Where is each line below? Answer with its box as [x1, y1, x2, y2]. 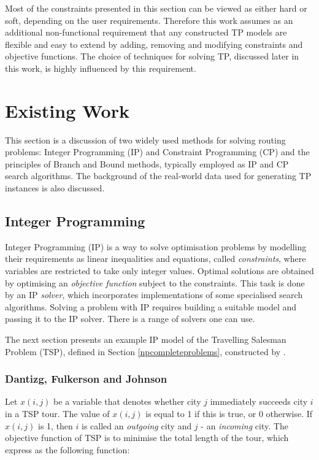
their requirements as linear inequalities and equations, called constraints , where [5, 252, 306, 265]
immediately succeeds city [210, 395, 308, 408]
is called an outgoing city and [82, 419, 192, 432]
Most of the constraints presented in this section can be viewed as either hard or [5, 2, 307, 14]
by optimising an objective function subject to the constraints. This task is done [5, 276, 305, 289]
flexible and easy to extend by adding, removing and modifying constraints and [5, 37, 303, 50]
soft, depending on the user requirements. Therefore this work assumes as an [5, 13, 293, 26]
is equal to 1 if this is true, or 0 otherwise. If [145, 407, 313, 420]
